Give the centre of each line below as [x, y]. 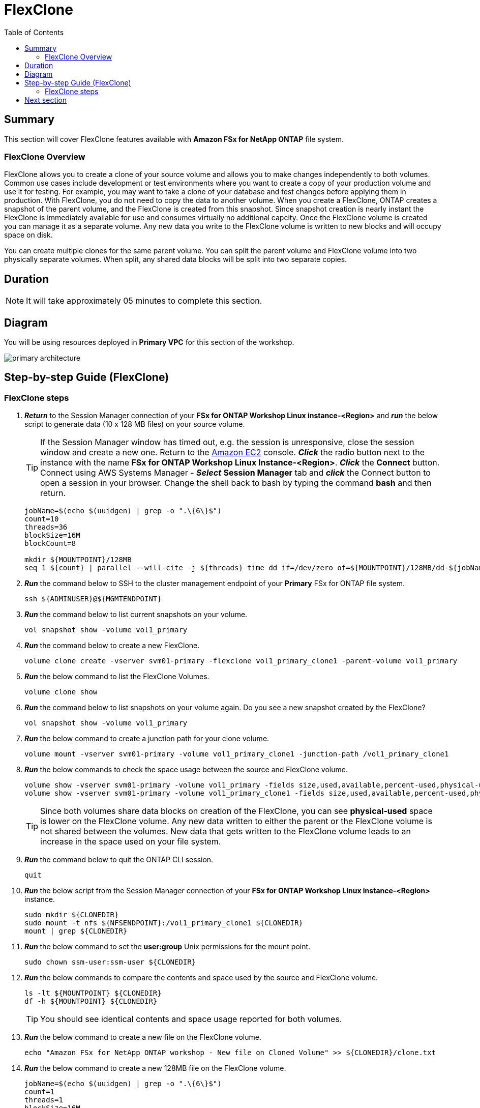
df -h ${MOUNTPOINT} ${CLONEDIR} [91, 1001]
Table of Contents [34, 32]
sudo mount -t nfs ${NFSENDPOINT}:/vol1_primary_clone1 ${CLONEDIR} [164, 923]
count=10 [42, 519]
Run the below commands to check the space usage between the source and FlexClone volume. [186, 770]
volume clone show [61, 692]
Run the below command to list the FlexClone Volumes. [117, 677]
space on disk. [28, 235]
